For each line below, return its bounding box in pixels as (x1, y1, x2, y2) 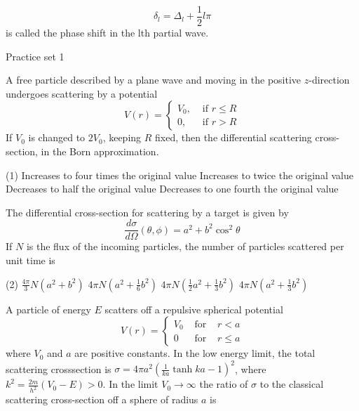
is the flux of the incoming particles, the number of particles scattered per (26, 239, 344, 254)
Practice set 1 (6, 48, 65, 63)
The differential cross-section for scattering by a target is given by (6, 204, 289, 219)
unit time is (6, 253, 55, 268)
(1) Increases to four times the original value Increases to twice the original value (6, 167, 353, 182)
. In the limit (102, 377, 158, 391)
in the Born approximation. (41, 144, 159, 159)
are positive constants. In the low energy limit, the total (74, 346, 316, 360)
